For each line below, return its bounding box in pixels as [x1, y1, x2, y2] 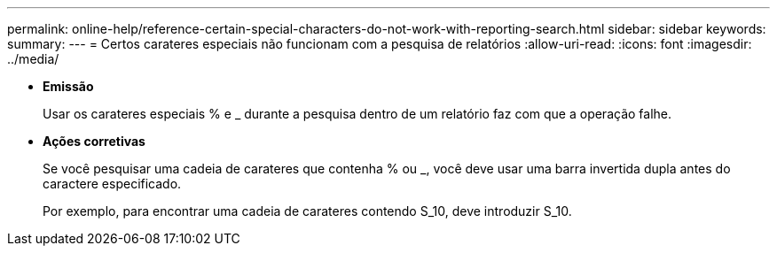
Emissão [43, 79, 94, 94]
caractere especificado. [43, 176, 182, 191]
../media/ [7, 51, 59, 66]
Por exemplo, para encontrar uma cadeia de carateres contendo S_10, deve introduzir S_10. [43, 203, 572, 218]
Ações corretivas [43, 134, 145, 149]
